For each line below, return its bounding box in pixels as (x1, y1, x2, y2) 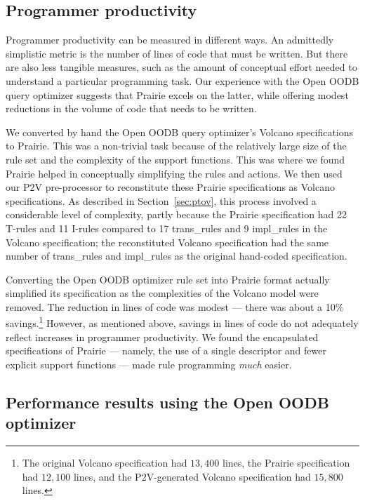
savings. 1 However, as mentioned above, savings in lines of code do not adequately (6, 314, 359, 330)
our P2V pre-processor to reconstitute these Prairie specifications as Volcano (6, 180, 336, 194)
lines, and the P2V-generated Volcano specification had (73, 469, 311, 483)
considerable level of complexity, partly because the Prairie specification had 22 (6, 207, 347, 222)
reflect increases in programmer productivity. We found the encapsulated (6, 329, 319, 344)
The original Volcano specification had (22, 455, 187, 470)
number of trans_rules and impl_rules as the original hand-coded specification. (6, 248, 347, 263)
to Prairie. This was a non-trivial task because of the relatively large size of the (6, 138, 347, 153)
